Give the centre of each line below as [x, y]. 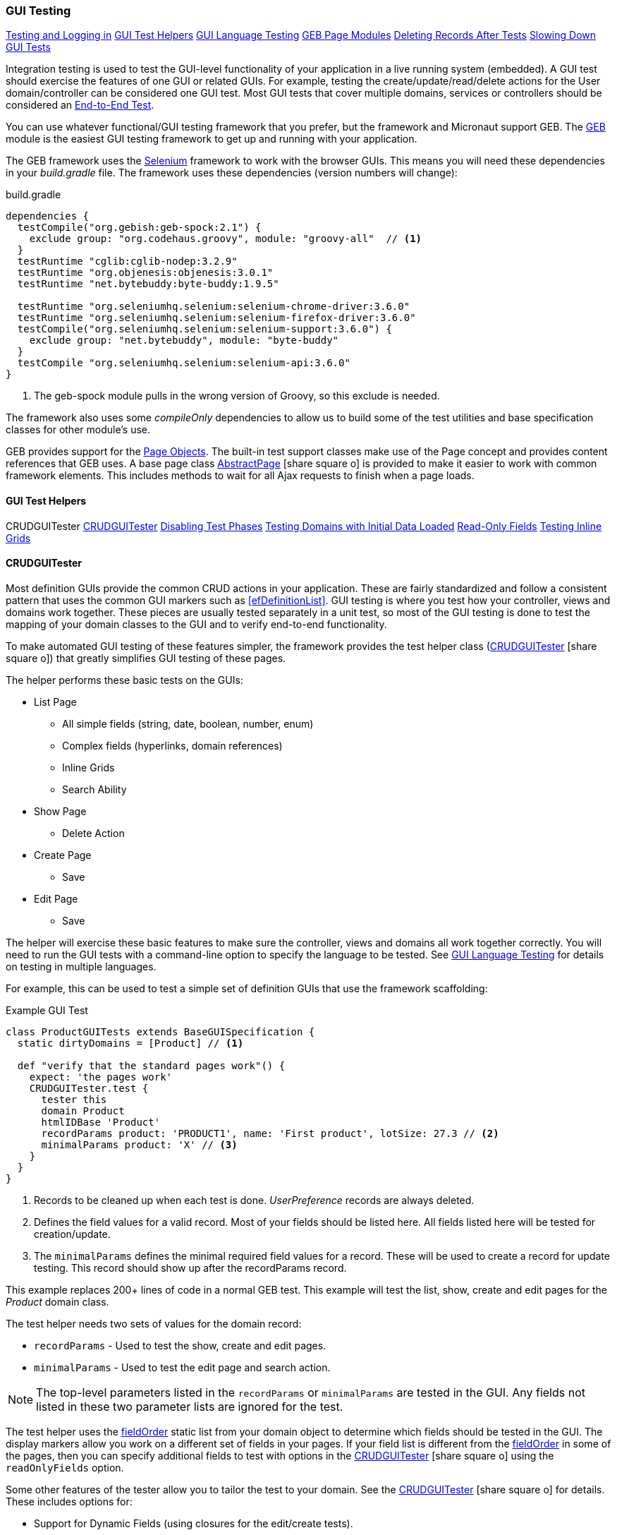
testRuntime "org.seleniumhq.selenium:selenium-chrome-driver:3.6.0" [214, 307]
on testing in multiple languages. [81, 966]
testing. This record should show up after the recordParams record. [190, 1268]
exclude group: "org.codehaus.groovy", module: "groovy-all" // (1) [226, 239]
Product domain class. [57, 1301]
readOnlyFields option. [65, 1467]
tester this [74, 1099]
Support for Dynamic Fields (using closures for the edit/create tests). [194, 1523]
